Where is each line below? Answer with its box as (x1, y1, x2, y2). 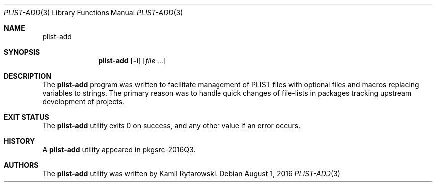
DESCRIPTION (4, 72, 52, 80)
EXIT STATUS (4, 113, 49, 121)
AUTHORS (4, 161, 39, 169)
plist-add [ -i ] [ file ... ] (98, 56, 166, 65)
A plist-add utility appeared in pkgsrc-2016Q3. (42, 145, 196, 154)
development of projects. (42, 97, 125, 106)
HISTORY (4, 137, 35, 145)
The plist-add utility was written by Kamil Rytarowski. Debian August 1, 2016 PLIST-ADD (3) (42, 169, 340, 178)
